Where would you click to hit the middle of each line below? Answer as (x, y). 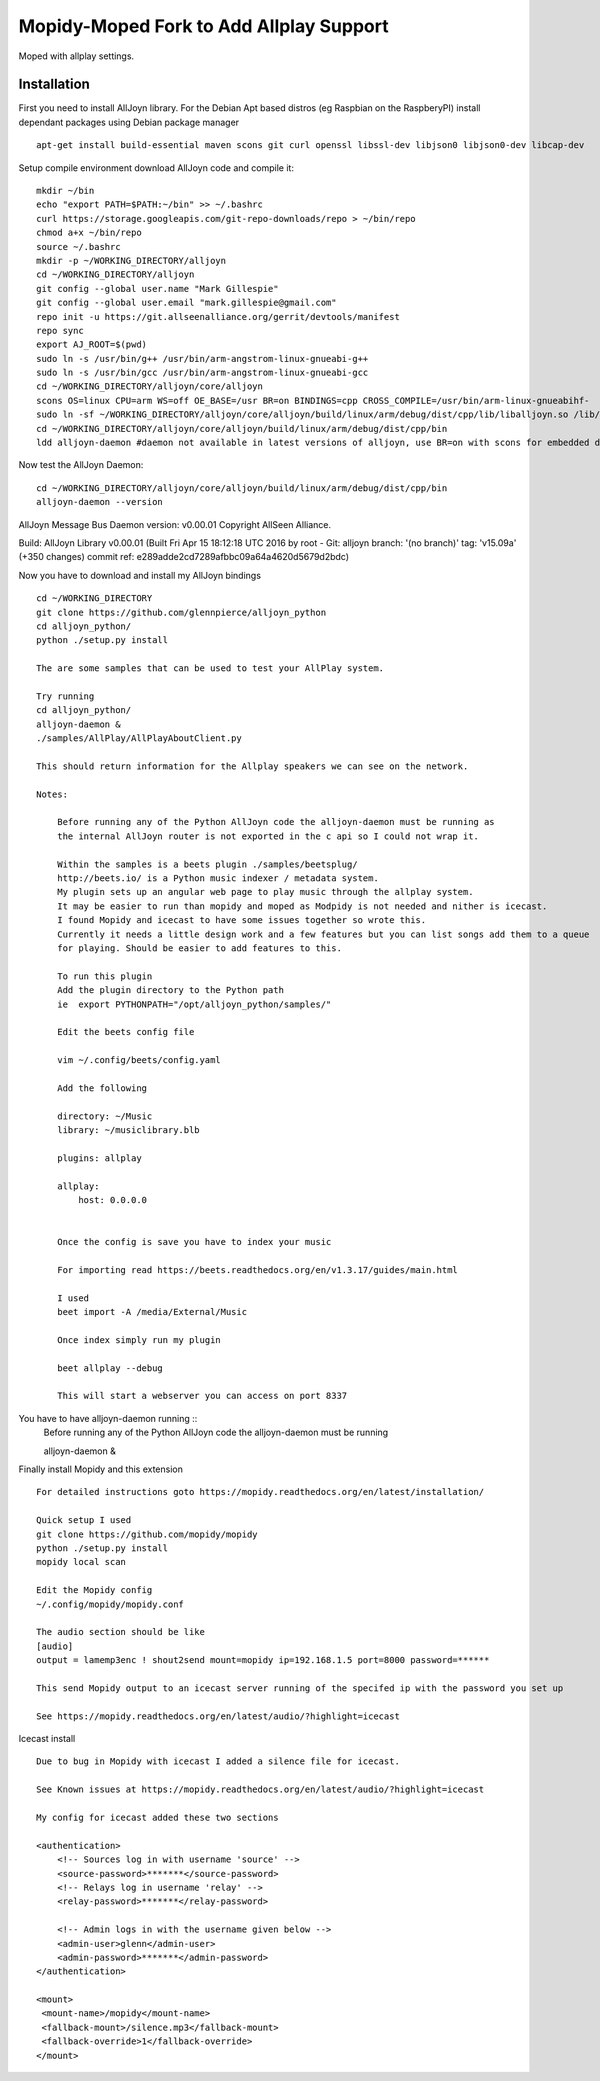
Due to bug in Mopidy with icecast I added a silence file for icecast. (218, 1761)
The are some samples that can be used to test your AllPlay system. (210, 668)
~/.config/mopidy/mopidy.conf (110, 1604)
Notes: (52, 794)
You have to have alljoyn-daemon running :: (108, 1418)
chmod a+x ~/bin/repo (89, 233)
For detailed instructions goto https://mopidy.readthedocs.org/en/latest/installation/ (260, 1492)
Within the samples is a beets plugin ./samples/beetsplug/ (207, 864)
